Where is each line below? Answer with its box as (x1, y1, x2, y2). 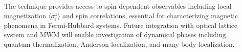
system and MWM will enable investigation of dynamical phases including (4, 29, 226, 39)
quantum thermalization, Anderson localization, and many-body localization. (4, 39, 235, 49)
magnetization (4, 10, 46, 20)
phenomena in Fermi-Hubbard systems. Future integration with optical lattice (4, 20, 238, 30)
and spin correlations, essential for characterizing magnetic (62, 10, 238, 20)
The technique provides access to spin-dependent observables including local (4, 1, 232, 11)
